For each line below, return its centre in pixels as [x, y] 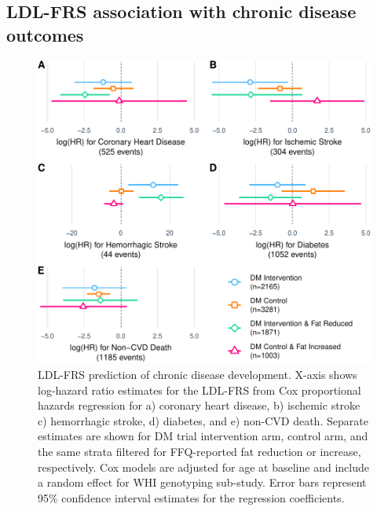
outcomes [45, 34]
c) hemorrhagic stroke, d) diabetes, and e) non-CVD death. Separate [203, 420]
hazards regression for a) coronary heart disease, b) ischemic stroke [199, 405]
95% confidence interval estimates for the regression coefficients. [191, 497]
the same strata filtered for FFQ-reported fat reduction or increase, [199, 452]
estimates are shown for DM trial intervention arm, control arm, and [203, 436]
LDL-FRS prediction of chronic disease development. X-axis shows [198, 375]
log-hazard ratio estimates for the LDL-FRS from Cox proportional [199, 390]
